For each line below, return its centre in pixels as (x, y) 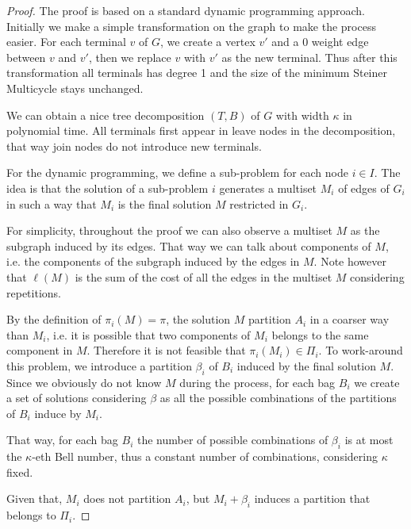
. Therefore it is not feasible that (166, 350)
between (26, 57)
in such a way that (52, 203)
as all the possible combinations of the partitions (278, 398)
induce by (58, 413)
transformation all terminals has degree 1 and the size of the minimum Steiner (197, 73)
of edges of (364, 188)
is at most (369, 440)
